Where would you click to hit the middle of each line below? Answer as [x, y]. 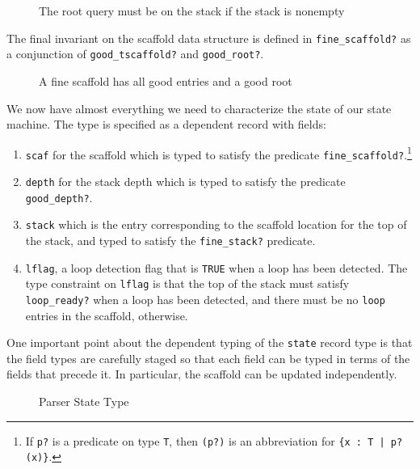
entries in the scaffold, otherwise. [107, 315]
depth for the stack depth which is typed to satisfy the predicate [185, 181]
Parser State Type [84, 401]
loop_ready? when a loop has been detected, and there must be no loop [205, 299]
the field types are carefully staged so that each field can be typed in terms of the [208, 358]
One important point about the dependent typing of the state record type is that [210, 342]
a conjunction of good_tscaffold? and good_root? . [135, 54]
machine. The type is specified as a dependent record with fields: [166, 124]
